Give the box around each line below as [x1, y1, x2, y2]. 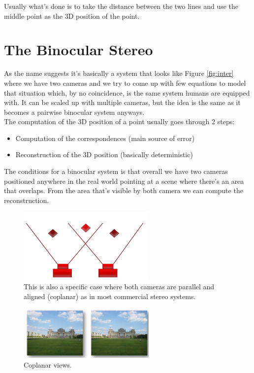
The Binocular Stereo [4, 39, 153, 60]
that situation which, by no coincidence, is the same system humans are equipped [4, 87, 250, 98]
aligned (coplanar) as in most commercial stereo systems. [24, 291, 196, 301]
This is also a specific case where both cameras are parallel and [24, 281, 215, 292]
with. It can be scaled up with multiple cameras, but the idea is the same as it [4, 97, 241, 107]
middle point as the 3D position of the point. [4, 10, 140, 21]
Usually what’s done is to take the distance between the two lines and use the [4, 1, 239, 11]
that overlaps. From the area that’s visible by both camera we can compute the [4, 185, 243, 196]
